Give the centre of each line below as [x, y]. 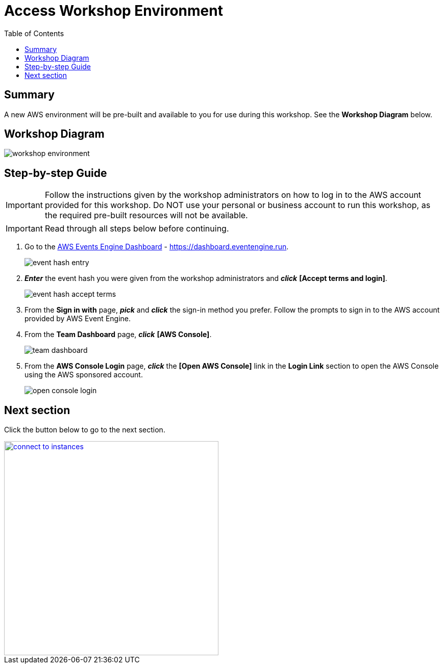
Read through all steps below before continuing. [137, 229]
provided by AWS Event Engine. [78, 319]
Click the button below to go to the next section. [85, 430]
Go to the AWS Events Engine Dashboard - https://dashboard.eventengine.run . [157, 247]
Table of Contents [34, 33]
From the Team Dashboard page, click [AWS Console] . [118, 335]
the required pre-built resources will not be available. [146, 215]
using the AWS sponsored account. [84, 375]
